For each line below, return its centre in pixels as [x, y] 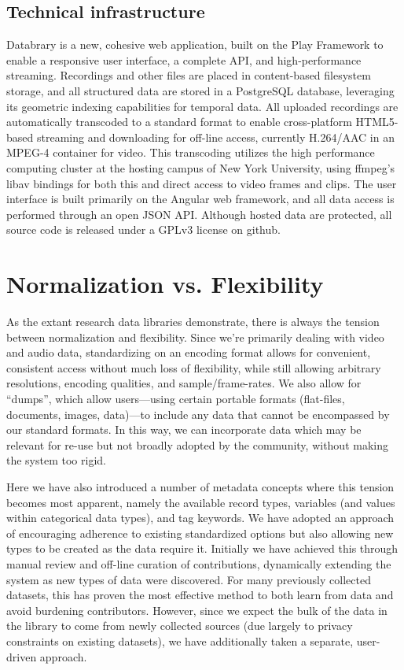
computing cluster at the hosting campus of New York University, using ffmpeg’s [201, 167]
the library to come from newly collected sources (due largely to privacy [180, 626]
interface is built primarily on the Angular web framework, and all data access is [200, 199]
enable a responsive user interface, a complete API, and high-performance [184, 59]
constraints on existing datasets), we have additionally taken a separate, [180, 640]
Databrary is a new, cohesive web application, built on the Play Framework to [195, 44]
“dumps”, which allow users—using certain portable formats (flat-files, [176, 399]
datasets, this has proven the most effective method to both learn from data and [200, 595]
